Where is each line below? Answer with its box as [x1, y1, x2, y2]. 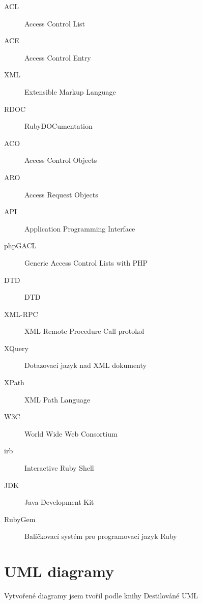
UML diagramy [4, 561, 114, 582]
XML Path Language [24, 394, 91, 405]
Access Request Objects [24, 189, 98, 199]
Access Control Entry [24, 52, 91, 63]
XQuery [4, 342, 28, 353]
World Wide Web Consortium [24, 428, 118, 439]
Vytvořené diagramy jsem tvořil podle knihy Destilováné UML [4, 590, 198, 601]
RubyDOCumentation [24, 121, 93, 131]
